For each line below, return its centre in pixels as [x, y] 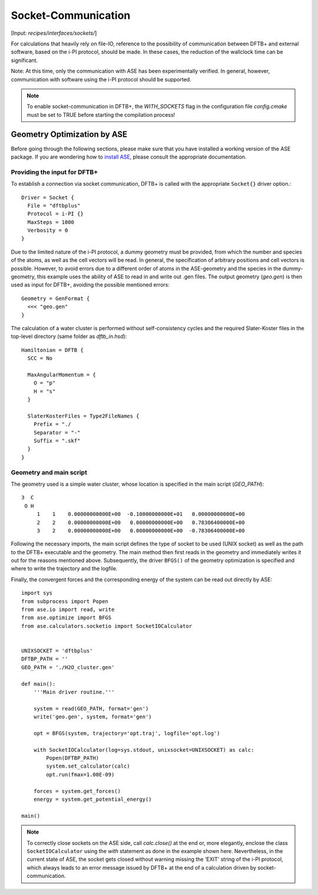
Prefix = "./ [52, 424]
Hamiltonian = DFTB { [52, 350]
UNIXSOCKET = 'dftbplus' [57, 651]
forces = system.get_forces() [77, 791]
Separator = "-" [57, 432]
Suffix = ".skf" [57, 441]
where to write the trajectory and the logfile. [64, 568]
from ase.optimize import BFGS [67, 618]
